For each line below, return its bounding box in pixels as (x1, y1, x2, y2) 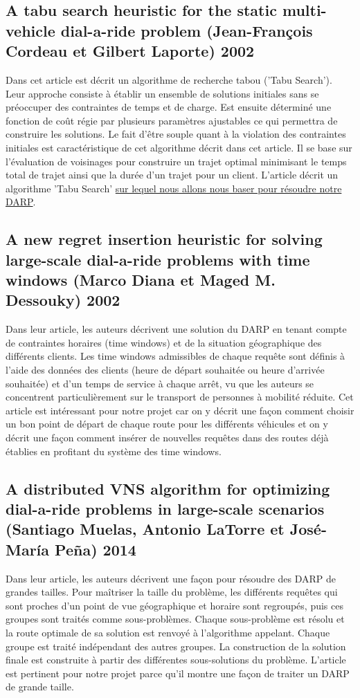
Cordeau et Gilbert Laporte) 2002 (6, 40, 255, 62)
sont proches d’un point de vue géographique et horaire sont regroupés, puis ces (6, 598, 343, 612)
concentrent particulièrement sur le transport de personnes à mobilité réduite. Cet (6, 389, 354, 404)
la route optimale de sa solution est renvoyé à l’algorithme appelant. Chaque (6, 625, 330, 639)
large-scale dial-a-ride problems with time (6, 248, 310, 270)
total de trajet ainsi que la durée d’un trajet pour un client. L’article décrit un (6, 167, 339, 182)
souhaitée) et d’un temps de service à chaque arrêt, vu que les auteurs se (6, 376, 314, 390)
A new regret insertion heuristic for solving (6, 228, 323, 250)
